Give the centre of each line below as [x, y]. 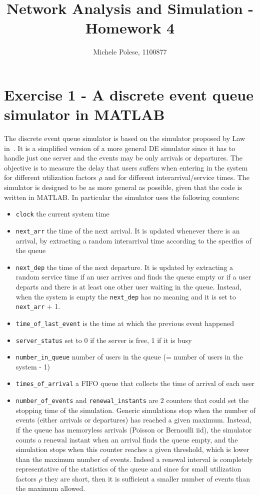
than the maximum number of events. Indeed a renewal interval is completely [134, 459]
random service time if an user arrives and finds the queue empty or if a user [133, 277]
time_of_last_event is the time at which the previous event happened [125, 323]
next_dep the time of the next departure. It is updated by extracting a [124, 267]
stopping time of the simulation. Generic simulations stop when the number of [136, 410]
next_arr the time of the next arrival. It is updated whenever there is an [128, 230]
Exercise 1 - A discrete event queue [129, 94]
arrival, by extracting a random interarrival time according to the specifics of [133, 240]
